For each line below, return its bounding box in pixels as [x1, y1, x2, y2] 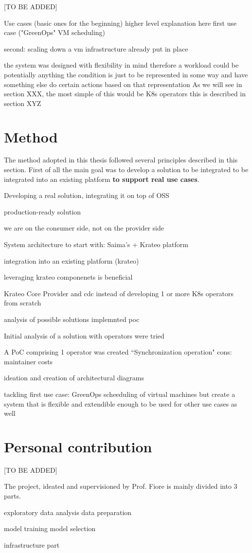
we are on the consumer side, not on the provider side [4, 223, 164, 233]
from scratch [4, 298, 41, 308]
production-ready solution [4, 206, 81, 216]
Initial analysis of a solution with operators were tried [4, 330, 164, 340]
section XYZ [4, 98, 41, 108]
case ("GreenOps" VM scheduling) [4, 27, 105, 37]
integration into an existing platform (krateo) [4, 255, 139, 266]
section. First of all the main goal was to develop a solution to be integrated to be [4, 164, 249, 175]
